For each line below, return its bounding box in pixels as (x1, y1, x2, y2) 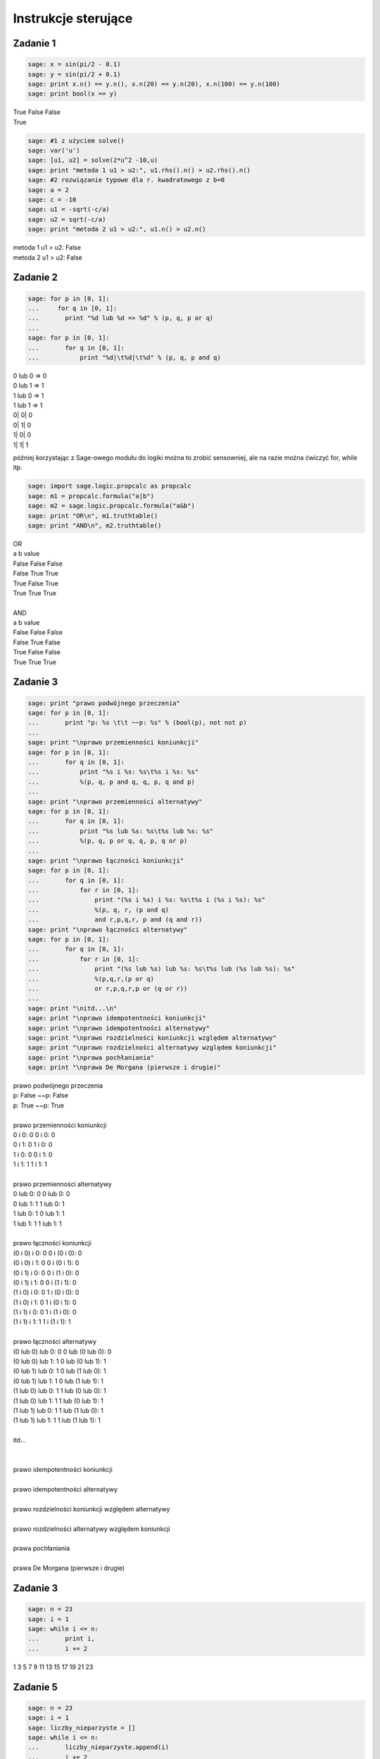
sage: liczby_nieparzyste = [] (27, 1724, 137, 1732)
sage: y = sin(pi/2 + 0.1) (27, 70, 121, 78)
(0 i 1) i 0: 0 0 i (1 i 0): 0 (13, 1269, 80, 1277)
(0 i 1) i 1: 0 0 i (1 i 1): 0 (13, 1278, 77, 1287)
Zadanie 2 (13, 272, 58, 284)
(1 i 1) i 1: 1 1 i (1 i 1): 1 (13, 1318, 71, 1326)
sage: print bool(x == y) (27, 90, 118, 98)
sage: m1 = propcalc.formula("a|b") (27, 492, 155, 500)
